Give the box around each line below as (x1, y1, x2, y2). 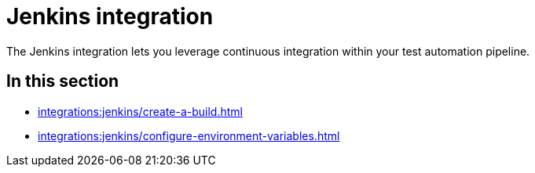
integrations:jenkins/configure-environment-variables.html (38, 128, 340, 142)
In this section (6, 71, 119, 92)
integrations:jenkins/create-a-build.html (38, 104, 243, 118)
